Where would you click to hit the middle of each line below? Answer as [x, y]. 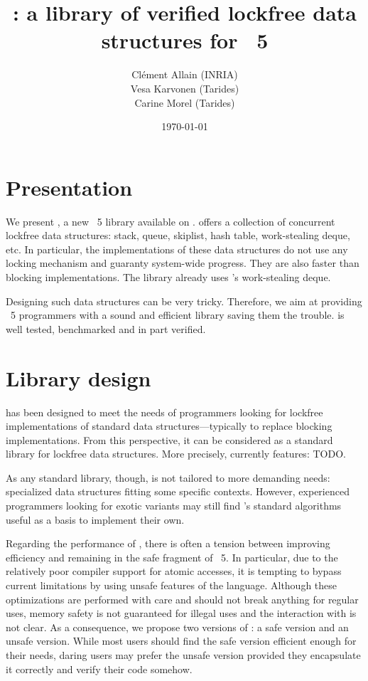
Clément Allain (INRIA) [185, 74]
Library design [79, 378]
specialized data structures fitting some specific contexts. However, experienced [178, 491]
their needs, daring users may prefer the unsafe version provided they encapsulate [183, 655]
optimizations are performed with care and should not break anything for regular [182, 599]
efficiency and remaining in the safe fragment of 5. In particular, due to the [172, 557]
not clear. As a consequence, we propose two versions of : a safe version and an [177, 627]
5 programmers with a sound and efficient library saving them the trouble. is [177, 315]
